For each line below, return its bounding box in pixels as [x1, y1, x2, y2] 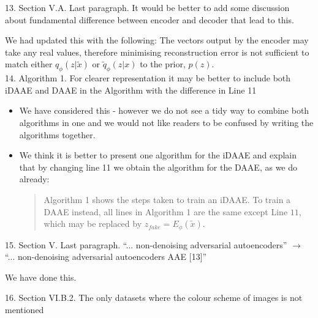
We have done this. [5, 270, 77, 283]
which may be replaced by [44, 217, 142, 230]
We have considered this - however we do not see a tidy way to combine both [19, 104, 309, 117]
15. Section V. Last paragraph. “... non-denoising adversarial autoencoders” [5, 238, 287, 251]
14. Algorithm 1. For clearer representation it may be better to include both [5, 72, 291, 84]
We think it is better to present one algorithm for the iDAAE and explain [19, 149, 297, 161]
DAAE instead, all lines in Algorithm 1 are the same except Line [44, 205, 288, 218]
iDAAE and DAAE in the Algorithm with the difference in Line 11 [5, 83, 257, 96]
